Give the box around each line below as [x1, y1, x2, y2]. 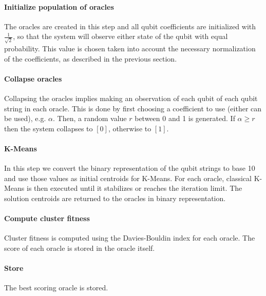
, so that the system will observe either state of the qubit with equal [13, 31, 228, 42]
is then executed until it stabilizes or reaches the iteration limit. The [27, 183, 242, 193]
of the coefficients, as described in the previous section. [4, 53, 177, 64]
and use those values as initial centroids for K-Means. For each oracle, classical [4, 172, 252, 183]
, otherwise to [108, 123, 151, 133]
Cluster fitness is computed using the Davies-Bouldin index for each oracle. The [4, 232, 255, 243]
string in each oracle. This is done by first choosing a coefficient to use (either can [4, 103, 262, 113]
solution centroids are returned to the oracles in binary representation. [4, 193, 226, 204]
